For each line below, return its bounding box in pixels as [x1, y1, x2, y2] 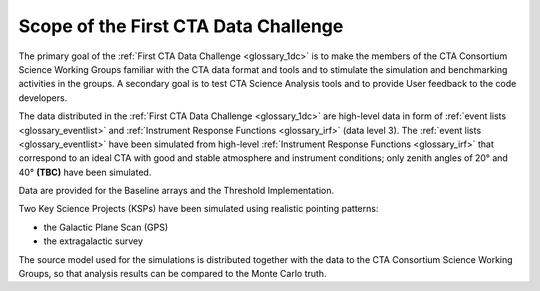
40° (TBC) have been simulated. [18, 166, 152, 178]
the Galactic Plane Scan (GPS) [43, 221, 169, 233]
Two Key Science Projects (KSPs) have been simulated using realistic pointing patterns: [18, 203, 379, 215]
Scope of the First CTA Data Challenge [18, 15, 344, 37]
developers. [18, 91, 68, 104]
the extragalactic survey [43, 235, 144, 247]
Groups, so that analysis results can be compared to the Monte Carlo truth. [18, 268, 327, 280]
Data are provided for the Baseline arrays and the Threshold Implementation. [18, 185, 335, 197]
